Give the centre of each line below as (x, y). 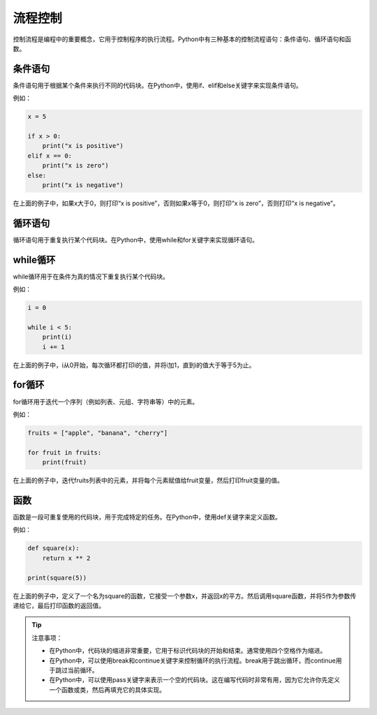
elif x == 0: (50, 156)
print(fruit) (65, 462)
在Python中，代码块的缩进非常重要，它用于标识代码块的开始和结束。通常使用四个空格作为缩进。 (188, 651)
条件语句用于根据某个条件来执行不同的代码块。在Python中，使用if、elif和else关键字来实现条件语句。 (158, 85)
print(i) (57, 337)
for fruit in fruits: (65, 452)
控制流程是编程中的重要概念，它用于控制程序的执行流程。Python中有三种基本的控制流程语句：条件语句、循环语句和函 (182, 39)
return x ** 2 (66, 558)
